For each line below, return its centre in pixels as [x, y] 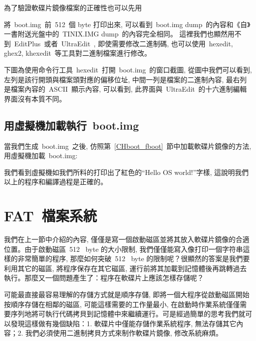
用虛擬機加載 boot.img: [41, 155]
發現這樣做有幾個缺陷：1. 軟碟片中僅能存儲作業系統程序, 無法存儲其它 [124, 323]
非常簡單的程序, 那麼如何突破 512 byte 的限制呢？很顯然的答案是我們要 [134, 258]
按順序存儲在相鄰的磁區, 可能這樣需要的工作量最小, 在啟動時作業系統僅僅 [122, 304]
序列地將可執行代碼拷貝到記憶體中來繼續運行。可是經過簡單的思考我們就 [128, 314]
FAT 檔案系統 [50, 216]
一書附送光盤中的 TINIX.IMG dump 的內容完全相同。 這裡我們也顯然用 [119, 34]
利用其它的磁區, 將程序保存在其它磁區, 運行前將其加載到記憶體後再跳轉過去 [126, 268]
